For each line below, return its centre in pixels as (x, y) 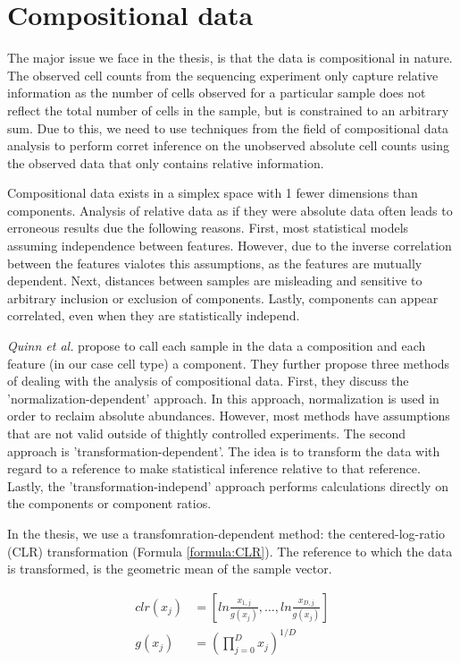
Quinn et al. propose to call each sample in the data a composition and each (217, 346)
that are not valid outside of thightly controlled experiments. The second (207, 433)
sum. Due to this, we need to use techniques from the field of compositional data (228, 127)
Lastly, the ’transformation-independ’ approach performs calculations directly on (228, 485)
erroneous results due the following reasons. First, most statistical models (208, 228)
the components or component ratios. (109, 503)
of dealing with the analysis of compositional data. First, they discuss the (208, 381)
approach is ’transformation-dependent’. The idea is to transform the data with (224, 450)
